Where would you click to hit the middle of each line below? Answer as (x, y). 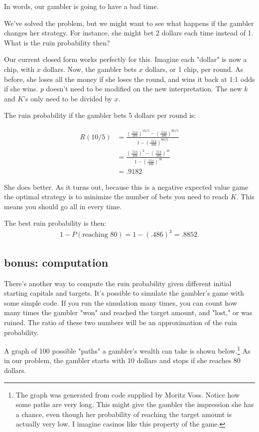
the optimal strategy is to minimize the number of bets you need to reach (116, 197)
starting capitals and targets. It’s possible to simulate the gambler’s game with (124, 293)
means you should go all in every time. (63, 206)
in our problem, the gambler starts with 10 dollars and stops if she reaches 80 (122, 360)
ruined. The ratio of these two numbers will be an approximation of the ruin (121, 322)
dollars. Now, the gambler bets (90, 69)
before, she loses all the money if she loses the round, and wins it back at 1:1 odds (129, 79)
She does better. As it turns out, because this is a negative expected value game (126, 187)
